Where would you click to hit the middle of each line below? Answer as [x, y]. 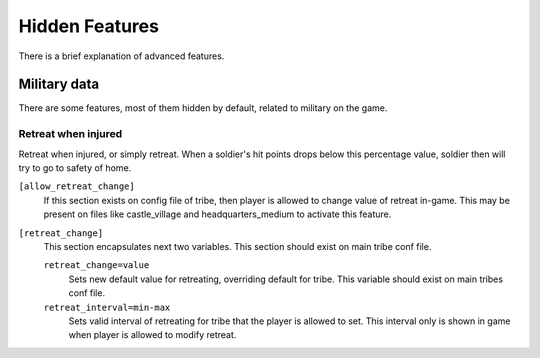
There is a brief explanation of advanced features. [121, 56]
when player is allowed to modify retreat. [152, 335]
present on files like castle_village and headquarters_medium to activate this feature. [217, 214]
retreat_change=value [96, 265]
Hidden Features [89, 26]
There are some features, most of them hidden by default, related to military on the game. [203, 108]
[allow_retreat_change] [76, 186]
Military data [59, 84]
